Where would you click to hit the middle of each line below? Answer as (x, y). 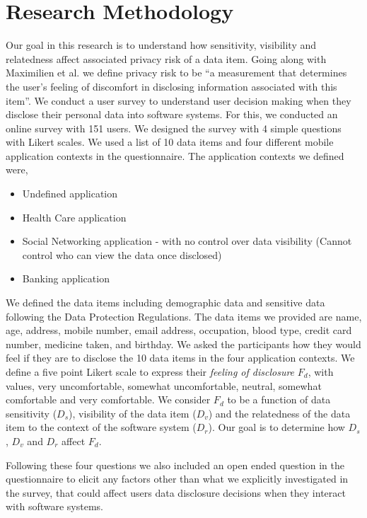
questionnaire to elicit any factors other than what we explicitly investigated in (177, 479)
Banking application (66, 278)
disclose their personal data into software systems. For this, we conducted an (172, 114)
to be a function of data (279, 399)
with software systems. (54, 506)
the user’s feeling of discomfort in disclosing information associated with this (171, 86)
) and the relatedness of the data (279, 413)
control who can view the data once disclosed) (122, 254)
